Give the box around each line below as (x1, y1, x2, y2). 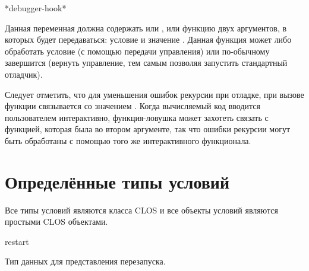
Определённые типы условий (5, 169, 230, 193)
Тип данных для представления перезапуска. (5, 255, 166, 267)
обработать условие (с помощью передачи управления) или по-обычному (5, 44, 270, 57)
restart (5, 235, 29, 247)
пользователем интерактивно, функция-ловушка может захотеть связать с (5, 111, 269, 123)
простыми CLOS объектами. (5, 215, 108, 228)
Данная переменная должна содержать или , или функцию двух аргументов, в (5, 21, 287, 34)
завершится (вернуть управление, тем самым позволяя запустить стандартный (5, 56, 288, 69)
